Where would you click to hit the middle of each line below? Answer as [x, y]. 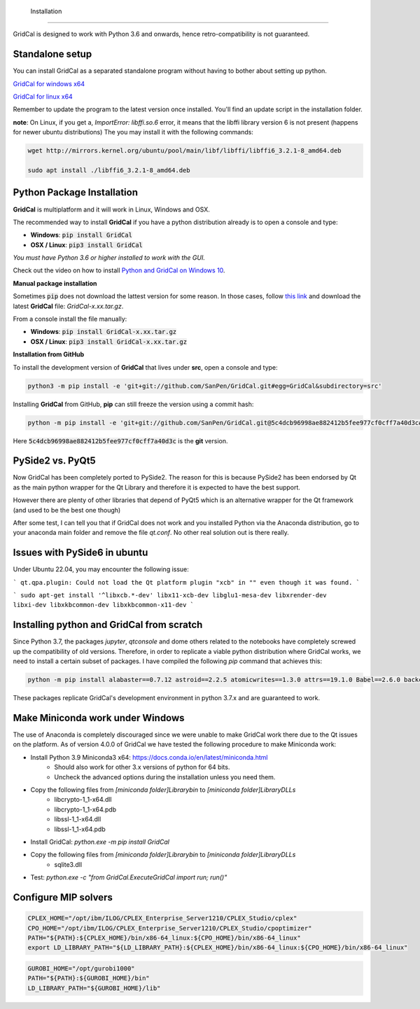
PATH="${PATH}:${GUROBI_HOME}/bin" [89, 978]
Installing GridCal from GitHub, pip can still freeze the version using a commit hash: [133, 404]
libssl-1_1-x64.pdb [80, 829]
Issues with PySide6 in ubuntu [80, 553]
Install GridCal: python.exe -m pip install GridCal [100, 842]
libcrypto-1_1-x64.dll [83, 800]
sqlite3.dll [68, 864]
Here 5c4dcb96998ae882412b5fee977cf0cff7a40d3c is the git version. [120, 440]
